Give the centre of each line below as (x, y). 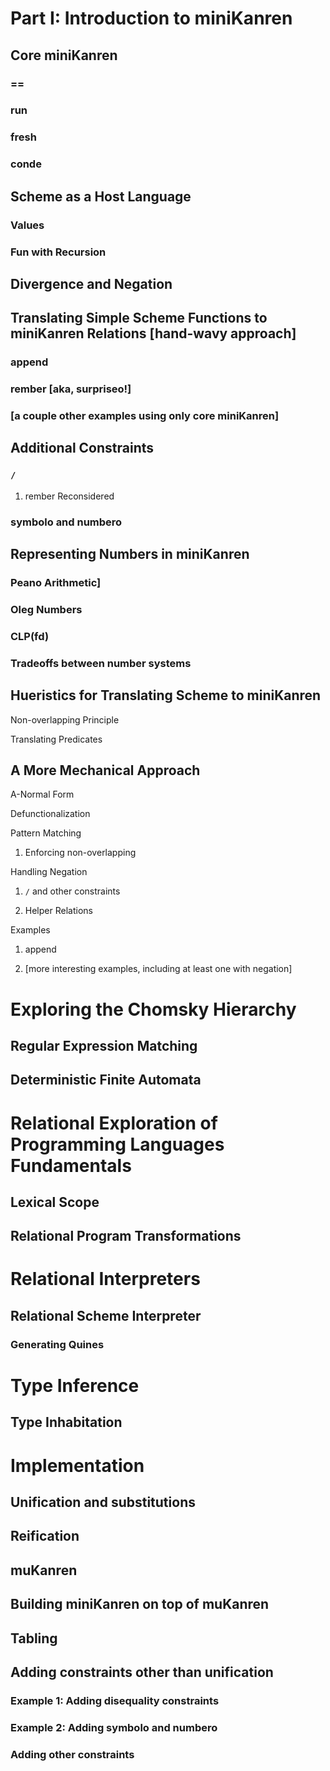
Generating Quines (57, 1344)
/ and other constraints (72, 891)
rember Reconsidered (69, 496)
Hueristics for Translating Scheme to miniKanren (166, 695)
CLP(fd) (30, 636)
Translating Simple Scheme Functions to (139, 318)
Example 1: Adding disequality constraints (115, 1700)
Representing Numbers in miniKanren (130, 554)
